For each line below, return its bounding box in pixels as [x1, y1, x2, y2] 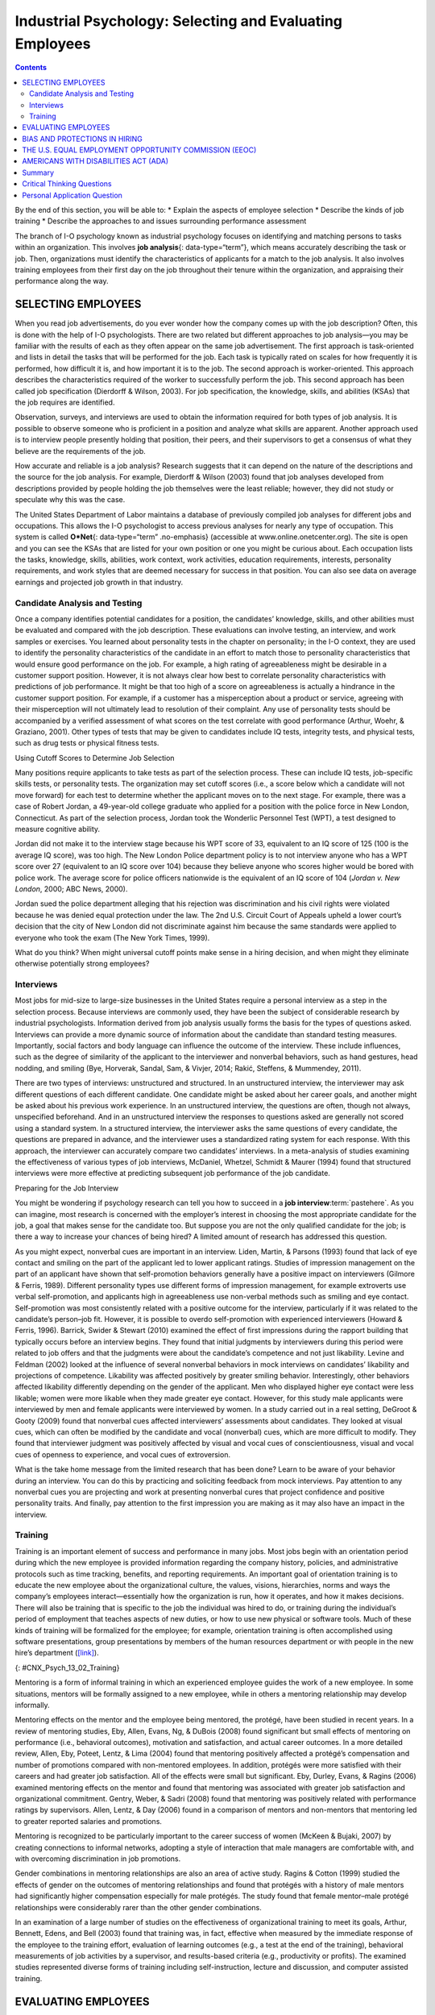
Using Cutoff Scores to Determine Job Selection [14, 753, 175, 762]
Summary [22, 168, 55, 177]
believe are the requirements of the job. [14, 446, 147, 455]
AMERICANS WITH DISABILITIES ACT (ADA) [22, 156, 169, 166]
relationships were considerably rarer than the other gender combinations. [14, 1902, 262, 1912]
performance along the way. [14, 276, 109, 286]
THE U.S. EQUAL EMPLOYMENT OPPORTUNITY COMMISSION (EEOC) [22, 145, 257, 155]
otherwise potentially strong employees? [14, 959, 150, 969]
